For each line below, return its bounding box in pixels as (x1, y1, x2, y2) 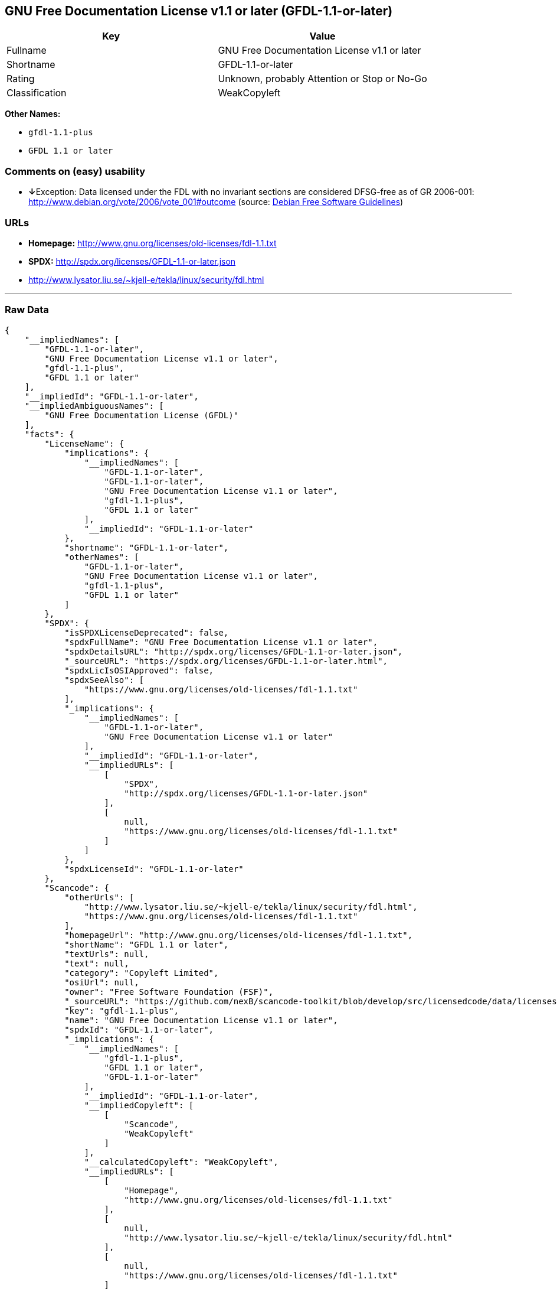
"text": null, (64, 958, 129, 968)
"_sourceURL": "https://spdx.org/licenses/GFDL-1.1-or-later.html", (64, 656, 388, 666)
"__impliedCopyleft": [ (84, 1100, 194, 1110)
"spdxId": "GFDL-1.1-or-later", (64, 1024, 214, 1034)
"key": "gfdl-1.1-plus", (64, 1005, 179, 1015)
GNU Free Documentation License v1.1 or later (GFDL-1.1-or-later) (5, 4, 393, 18)
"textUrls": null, (64, 949, 149, 959)
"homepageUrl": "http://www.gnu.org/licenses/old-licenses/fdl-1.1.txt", (64, 930, 413, 940)
